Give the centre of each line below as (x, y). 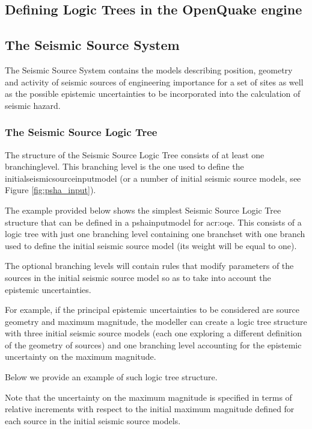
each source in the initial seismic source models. (93, 420)
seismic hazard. (33, 105)
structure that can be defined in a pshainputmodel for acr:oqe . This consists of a (153, 222)
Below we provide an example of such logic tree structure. (111, 377)
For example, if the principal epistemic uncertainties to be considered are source (152, 310)
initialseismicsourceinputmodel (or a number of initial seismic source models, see (153, 178)
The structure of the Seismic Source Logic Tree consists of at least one (135, 154)
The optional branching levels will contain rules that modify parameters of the (149, 266)
